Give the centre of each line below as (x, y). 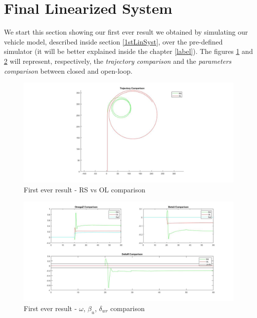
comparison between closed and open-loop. (68, 70)
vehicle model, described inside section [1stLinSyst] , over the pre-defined (113, 41)
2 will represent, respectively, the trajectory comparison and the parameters (118, 61)
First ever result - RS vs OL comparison (85, 189)
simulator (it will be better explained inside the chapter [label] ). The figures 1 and (128, 51)
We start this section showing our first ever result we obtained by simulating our (126, 32)
